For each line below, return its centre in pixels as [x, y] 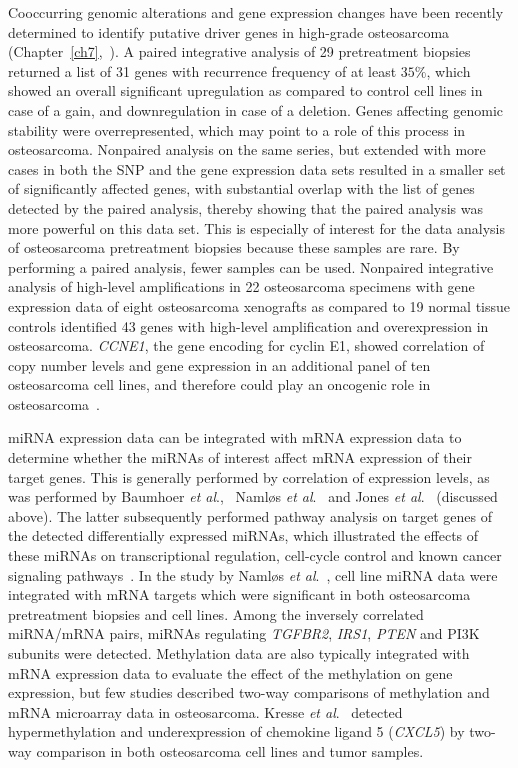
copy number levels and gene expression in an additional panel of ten [219, 364]
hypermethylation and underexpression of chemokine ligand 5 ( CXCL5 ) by [236, 731]
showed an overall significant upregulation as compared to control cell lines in [245, 90]
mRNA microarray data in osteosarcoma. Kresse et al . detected [205, 711]
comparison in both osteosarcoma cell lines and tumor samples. [230, 750]
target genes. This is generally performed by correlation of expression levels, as [249, 476]
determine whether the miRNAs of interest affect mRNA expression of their [240, 457]
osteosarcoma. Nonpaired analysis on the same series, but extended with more [247, 149]
